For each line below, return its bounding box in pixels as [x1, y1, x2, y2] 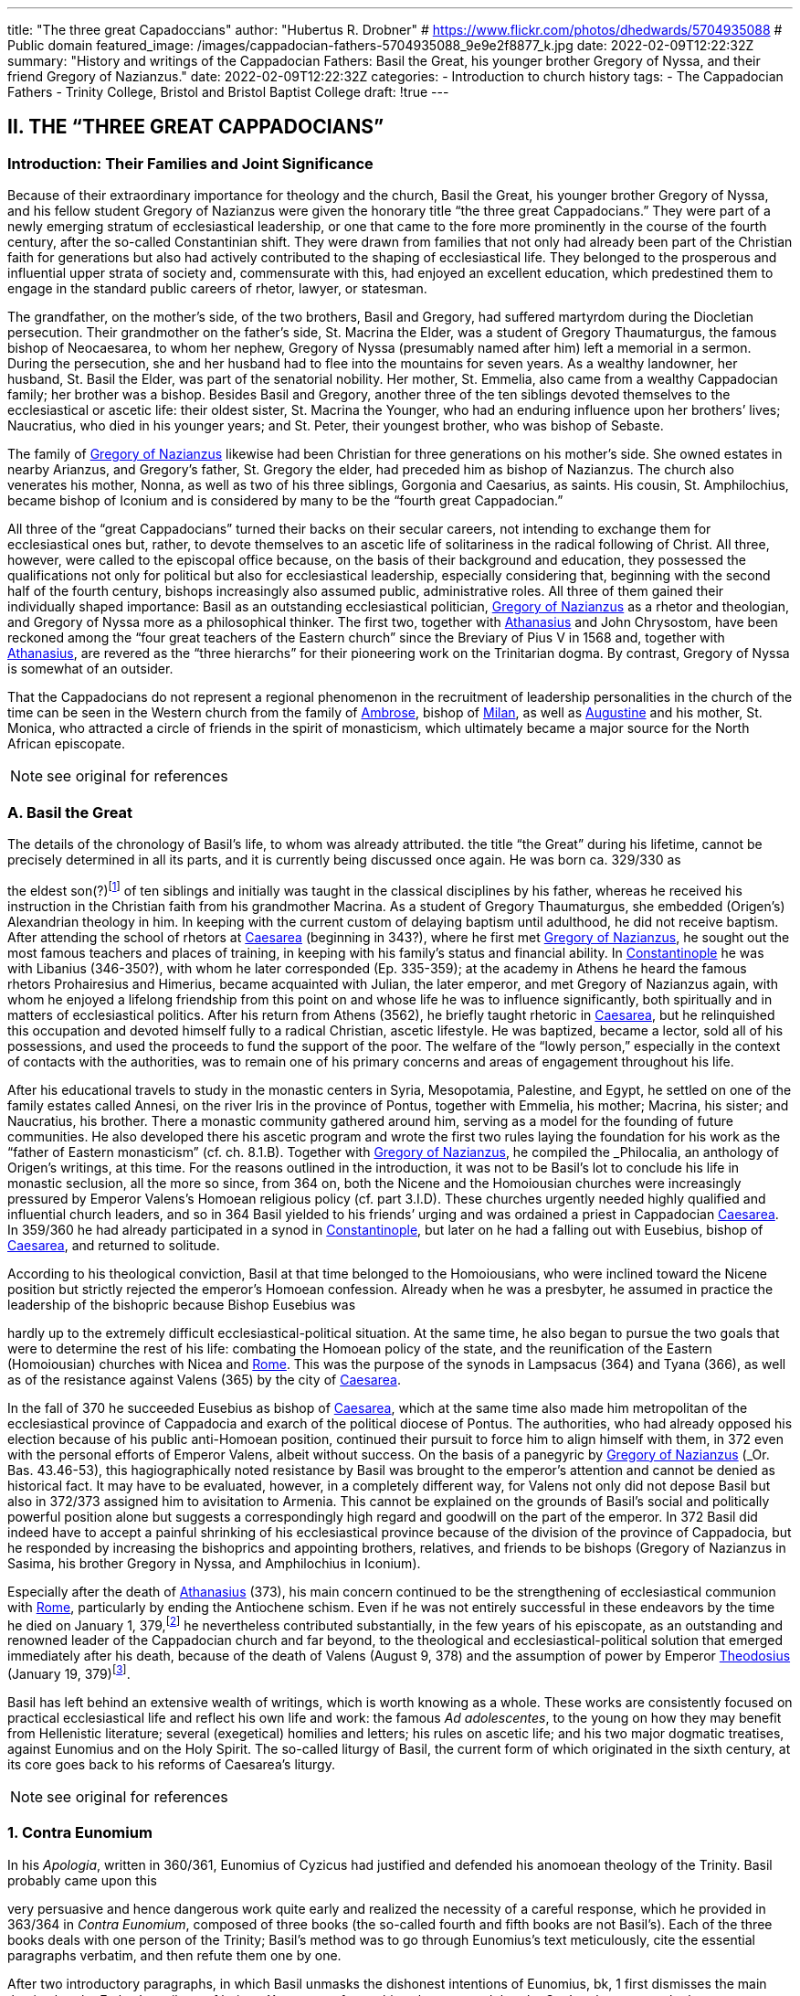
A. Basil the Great [7, 802, 133, 822]
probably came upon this [7, 1872, 157, 1888]
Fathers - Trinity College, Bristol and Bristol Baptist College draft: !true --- [7, 84, 449, 100]
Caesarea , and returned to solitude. [7, 1237, 220, 1253]
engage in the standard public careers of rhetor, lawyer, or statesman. [7, 281, 427, 297]
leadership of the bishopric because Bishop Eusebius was [7, 1296, 356, 1312]
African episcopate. [7, 736, 125, 752]
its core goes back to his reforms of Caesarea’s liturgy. [7, 1756, 335, 1772]
